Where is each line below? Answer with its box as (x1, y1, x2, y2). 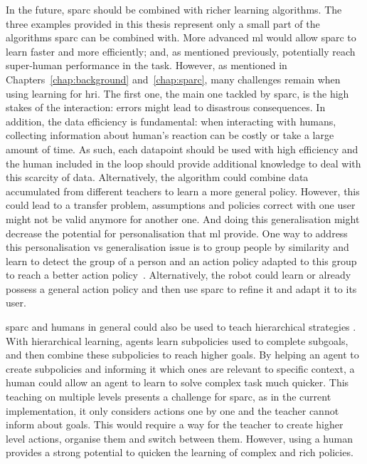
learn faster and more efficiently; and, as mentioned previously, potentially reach (6, 43, 356, 58)
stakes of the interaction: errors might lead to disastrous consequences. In (6, 100, 326, 115)
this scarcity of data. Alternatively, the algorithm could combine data (6, 170, 309, 185)
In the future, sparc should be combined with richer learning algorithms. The (6, 2, 342, 16)
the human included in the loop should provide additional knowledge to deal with (6, 155, 361, 170)
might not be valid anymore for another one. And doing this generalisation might (6, 211, 360, 226)
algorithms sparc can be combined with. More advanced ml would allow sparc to (6, 30, 356, 45)
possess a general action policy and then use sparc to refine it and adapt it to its (6, 281, 357, 296)
